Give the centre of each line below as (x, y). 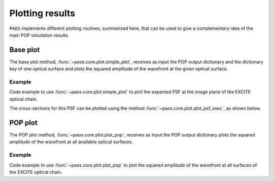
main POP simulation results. (39, 35)
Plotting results (42, 13)
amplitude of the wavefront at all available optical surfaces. (71, 142)
